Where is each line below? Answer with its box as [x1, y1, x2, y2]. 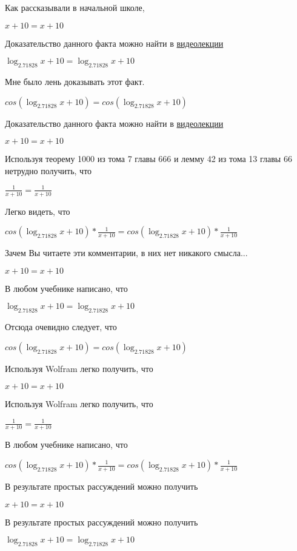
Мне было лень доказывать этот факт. [5, 75, 145, 87]
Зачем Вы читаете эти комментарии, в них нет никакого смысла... [5, 246, 248, 259]
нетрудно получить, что [5, 164, 92, 177]
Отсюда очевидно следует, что [5, 320, 117, 333]
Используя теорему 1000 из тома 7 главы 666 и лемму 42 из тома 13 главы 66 [5, 152, 292, 165]
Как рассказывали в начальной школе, [5, 1, 145, 13]
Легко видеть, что [5, 205, 70, 217]
